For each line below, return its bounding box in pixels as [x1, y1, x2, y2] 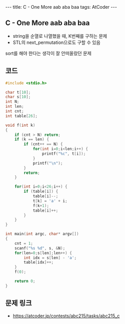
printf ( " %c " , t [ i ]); [41, 151, 86, 156]
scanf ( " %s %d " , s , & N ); [14, 245, 66, 251]
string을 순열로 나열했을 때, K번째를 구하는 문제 [12, 33, 108, 39]
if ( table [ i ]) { [24, 189, 58, 194]
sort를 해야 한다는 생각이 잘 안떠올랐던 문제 [5, 50, 92, 56]
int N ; [5, 99, 19, 104]
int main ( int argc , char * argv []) [5, 232, 79, 237]
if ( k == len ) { [14, 137, 50, 142]
